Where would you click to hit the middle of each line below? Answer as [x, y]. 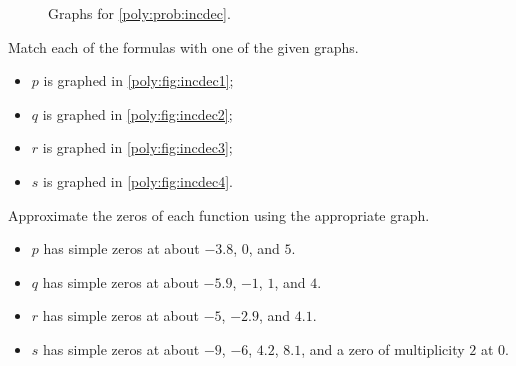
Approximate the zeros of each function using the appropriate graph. [219, 214]
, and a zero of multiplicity [383, 348]
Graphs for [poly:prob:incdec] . [139, 13]
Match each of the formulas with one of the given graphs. [183, 46]
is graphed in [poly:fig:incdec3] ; [137, 147]
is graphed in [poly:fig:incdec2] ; [137, 113]
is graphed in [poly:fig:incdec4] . [138, 180]
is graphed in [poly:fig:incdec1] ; [138, 80]
